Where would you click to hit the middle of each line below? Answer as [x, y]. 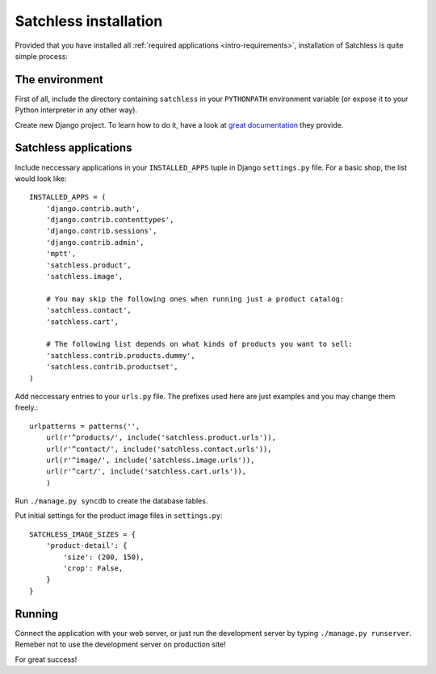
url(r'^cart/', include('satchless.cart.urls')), [146, 472]
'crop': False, [93, 569]
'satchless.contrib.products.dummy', [120, 355]
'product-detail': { [86, 546]
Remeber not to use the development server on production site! [120, 645]
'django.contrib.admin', [95, 242]
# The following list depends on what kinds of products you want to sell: [199, 344]
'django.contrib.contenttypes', [110, 220]
